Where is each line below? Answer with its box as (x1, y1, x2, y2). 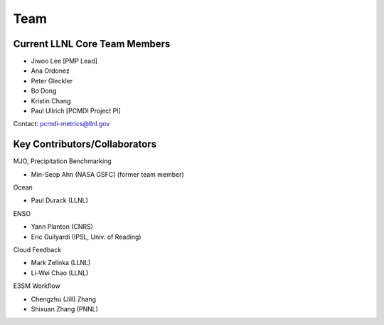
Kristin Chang (31, 96, 71, 105)
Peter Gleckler (31, 76, 73, 85)
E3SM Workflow (13, 282, 60, 290)
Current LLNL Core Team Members (13, 38, 171, 50)
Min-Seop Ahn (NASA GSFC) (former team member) (31, 170, 184, 178)
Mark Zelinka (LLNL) (31, 259, 91, 267)
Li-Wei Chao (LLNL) (31, 268, 89, 277)
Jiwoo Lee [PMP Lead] (31, 57, 97, 66)
